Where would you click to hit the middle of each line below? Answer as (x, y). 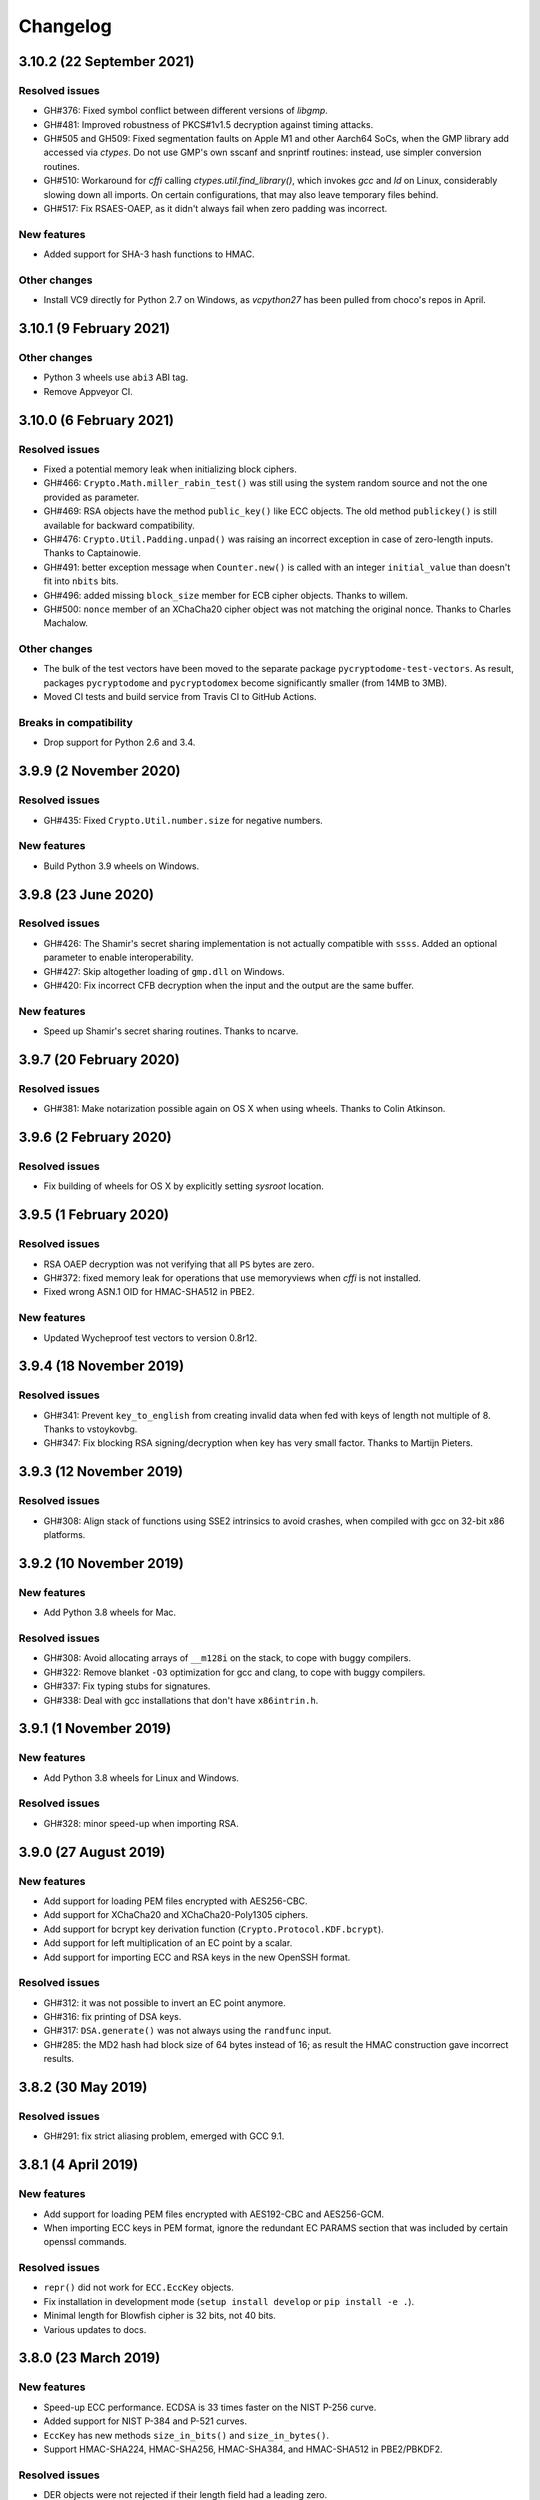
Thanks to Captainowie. (92, 553)
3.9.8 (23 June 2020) (86, 894)
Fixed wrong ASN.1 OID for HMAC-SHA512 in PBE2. (149, 1292)
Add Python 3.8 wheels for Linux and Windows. (141, 1777)
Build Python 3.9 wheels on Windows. (121, 866)
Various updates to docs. (95, 2329)
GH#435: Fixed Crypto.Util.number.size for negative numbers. (183, 820)
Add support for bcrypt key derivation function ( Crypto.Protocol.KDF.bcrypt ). (213, 1929)
